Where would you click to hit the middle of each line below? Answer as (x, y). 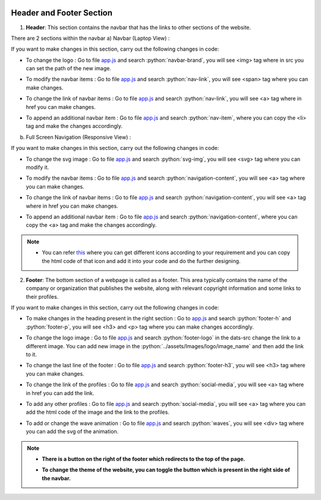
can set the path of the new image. (68, 68)
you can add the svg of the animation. (72, 432)
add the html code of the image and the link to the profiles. (97, 412)
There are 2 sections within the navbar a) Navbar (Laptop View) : (90, 38)
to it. (31, 355)
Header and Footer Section (62, 13)
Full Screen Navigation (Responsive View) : (78, 137)
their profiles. (42, 296)
